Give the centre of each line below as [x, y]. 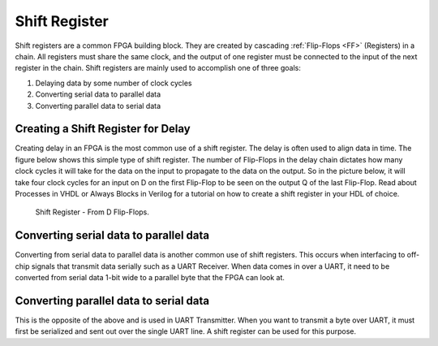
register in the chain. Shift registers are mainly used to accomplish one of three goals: [158, 68]
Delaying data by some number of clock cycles [114, 83]
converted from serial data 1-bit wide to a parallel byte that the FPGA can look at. [150, 278]
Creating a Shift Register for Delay [103, 129]
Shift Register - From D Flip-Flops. [92, 212]
